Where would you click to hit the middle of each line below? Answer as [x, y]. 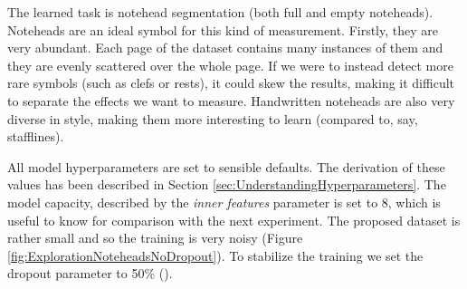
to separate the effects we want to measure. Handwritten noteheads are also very [231, 100]
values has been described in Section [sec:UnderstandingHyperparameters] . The [227, 184]
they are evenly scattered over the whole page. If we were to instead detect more [230, 65]
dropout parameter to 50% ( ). [90, 273]
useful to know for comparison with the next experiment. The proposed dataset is [234, 220]
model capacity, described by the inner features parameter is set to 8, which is [224, 202]
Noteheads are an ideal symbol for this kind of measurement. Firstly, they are [223, 29]
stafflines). [36, 136]
